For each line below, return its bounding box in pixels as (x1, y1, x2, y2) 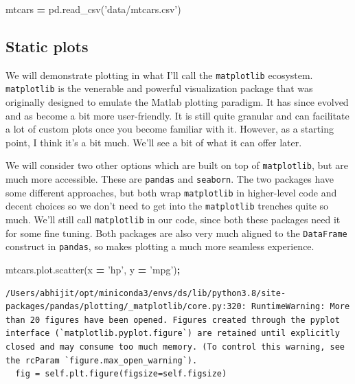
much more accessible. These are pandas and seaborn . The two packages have (5, 172, 334, 186)
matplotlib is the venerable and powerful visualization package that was (5, 81, 313, 95)
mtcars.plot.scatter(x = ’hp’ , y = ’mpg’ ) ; (5, 262, 181, 277)
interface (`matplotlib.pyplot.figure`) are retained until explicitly (5, 328, 340, 339)
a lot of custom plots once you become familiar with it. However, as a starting (5, 122, 334, 136)
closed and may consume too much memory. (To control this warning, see (5, 342, 345, 352)
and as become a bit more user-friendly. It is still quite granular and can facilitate (5, 108, 350, 122)
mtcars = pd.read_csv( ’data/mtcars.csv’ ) (5, 2, 181, 16)
